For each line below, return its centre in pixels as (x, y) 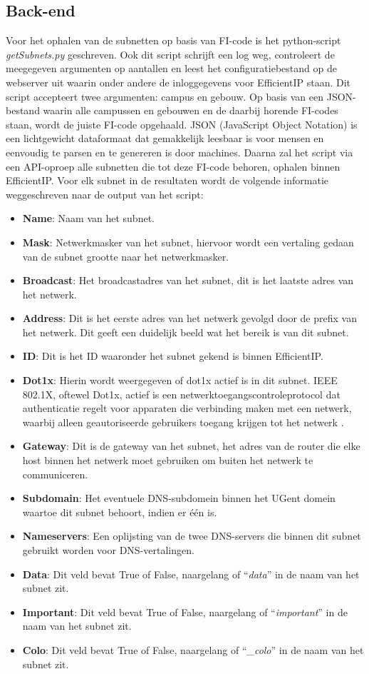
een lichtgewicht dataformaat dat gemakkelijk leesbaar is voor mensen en (165, 138)
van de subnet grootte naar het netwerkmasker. (126, 256)
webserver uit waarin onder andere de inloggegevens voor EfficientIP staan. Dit (178, 82)
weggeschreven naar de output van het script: (105, 194)
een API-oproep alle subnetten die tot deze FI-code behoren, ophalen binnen (173, 166)
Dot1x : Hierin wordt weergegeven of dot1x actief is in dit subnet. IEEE (180, 380)
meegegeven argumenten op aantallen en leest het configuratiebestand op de (171, 68)
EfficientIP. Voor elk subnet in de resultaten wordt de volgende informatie (167, 180)
